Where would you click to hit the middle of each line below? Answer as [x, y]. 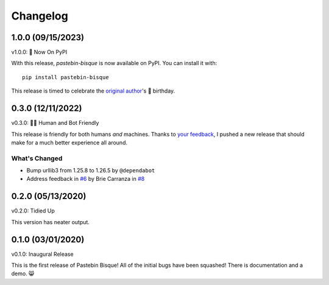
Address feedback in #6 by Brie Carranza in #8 [86, 179]
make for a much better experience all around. [69, 142]
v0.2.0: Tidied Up [33, 211]
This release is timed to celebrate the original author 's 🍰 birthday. [93, 91]
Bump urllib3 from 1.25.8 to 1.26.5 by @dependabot [91, 171]
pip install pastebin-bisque [65, 77]
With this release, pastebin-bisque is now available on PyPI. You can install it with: [114, 63]
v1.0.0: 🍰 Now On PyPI [39, 52]
